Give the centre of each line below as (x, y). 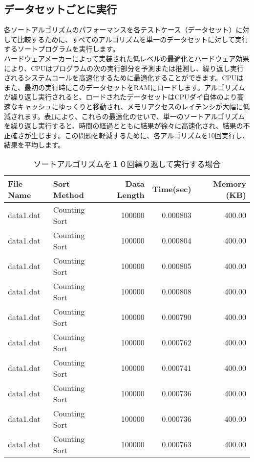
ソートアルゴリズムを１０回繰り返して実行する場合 (127, 164)
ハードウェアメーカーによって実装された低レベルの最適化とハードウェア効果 (127, 58)
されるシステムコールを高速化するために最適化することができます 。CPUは (124, 78)
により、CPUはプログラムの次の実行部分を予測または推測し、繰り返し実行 (124, 68)
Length (131, 195)
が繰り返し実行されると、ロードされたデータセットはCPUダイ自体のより (121, 97)
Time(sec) (172, 189)
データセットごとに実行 (60, 9)
